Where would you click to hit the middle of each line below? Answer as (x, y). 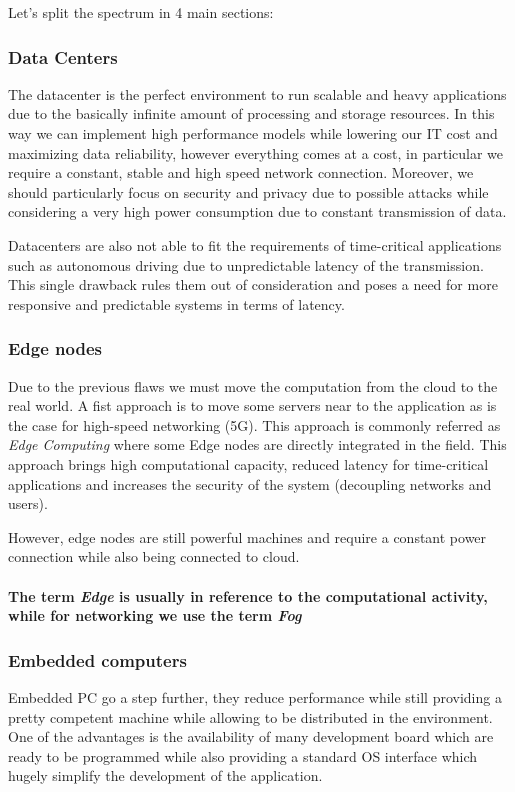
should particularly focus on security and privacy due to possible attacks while (248, 191)
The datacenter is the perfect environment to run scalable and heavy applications (257, 93)
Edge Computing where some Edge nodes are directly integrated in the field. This (257, 444)
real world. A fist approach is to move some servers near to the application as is (252, 405)
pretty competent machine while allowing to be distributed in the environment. (250, 716)
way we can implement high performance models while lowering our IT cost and (253, 133)
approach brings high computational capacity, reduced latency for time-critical (248, 463)
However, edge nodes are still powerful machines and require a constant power (247, 536)
